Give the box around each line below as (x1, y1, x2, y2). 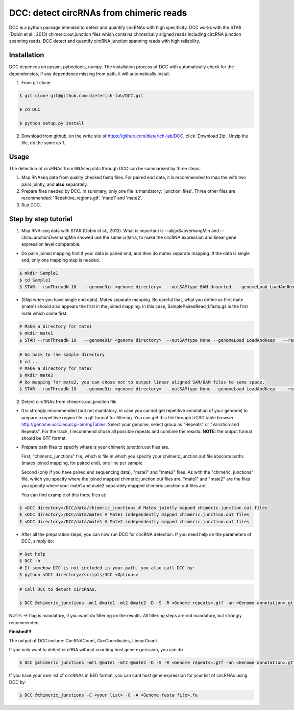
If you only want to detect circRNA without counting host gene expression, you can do (9, 646, 183, 652)
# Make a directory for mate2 (19, 365, 92, 371)
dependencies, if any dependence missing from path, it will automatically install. (9, 71, 171, 76)
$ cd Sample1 (19, 277, 51, 283)
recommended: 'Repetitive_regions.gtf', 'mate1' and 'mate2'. (21, 195, 143, 201)
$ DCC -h (19, 558, 41, 564)
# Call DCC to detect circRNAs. (19, 586, 98, 592)
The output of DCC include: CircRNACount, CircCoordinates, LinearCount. (9, 637, 159, 643)
